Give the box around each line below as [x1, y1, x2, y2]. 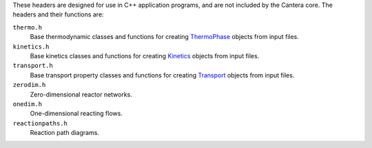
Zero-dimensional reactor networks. [30, 90, 132, 99]
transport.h [12, 62, 53, 70]
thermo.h [12, 23, 43, 31]
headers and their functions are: [12, 10, 104, 18]
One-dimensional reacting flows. [30, 110, 123, 118]
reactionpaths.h [12, 119, 68, 127]
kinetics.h [12, 42, 50, 51]
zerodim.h [12, 81, 46, 89]
